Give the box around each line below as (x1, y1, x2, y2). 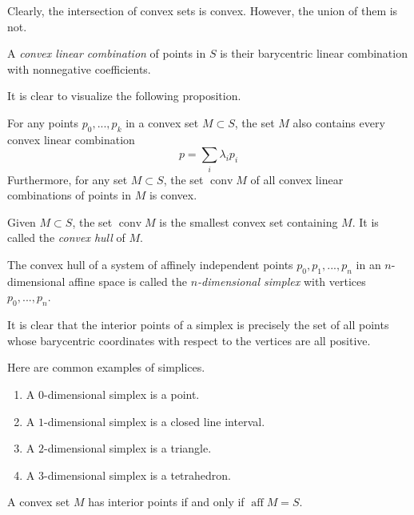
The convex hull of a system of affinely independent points (7, 256, 293, 273)
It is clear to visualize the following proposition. (7, 87, 241, 104)
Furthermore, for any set (7, 171, 128, 187)
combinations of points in (7, 187, 131, 203)
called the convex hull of (7, 229, 125, 246)
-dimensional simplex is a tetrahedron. (43, 466, 232, 483)
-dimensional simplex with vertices (197, 272, 366, 289)
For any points (7, 114, 78, 131)
